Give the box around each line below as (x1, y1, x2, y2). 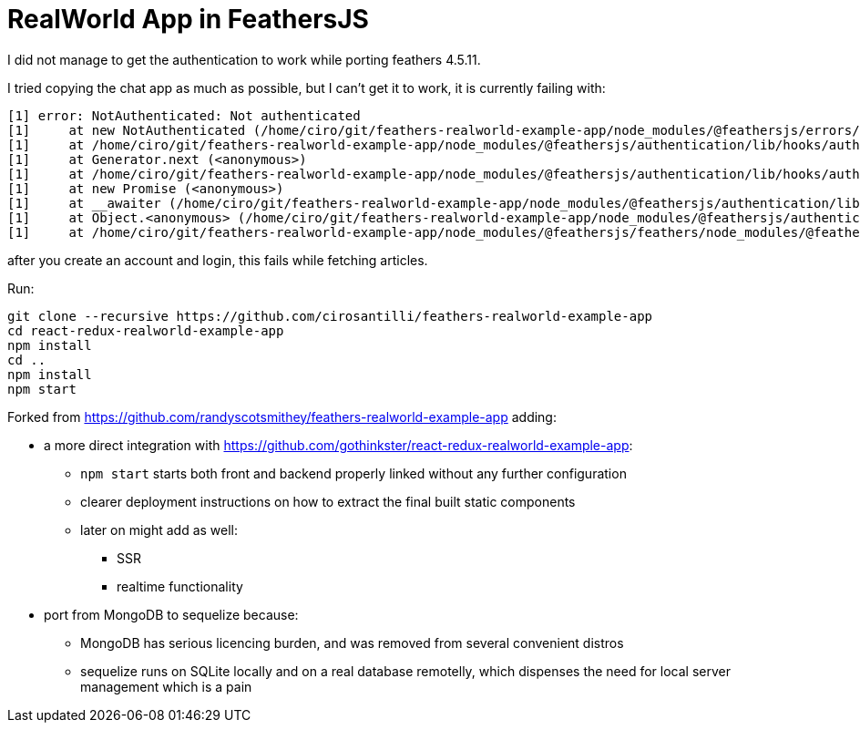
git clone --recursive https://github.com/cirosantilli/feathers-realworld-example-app (7, 308, 653, 324)
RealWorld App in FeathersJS (7, 4, 369, 35)
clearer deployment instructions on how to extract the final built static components (80, 493, 576, 509)
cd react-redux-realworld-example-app (7, 323, 284, 338)
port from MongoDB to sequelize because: (44, 606, 299, 622)
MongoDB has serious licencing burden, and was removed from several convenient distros (80, 634, 624, 651)
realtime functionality (117, 578, 243, 594)
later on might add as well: (80, 521, 239, 538)
